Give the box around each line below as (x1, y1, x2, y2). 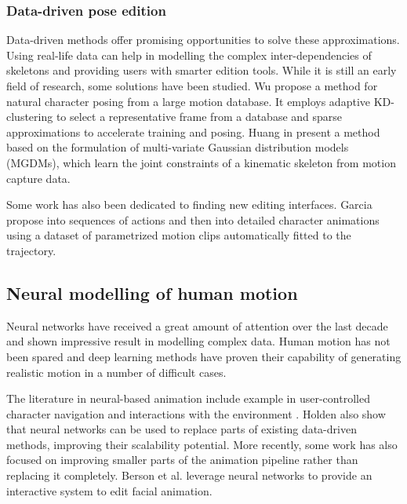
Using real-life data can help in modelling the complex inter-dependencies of (6, 46, 372, 63)
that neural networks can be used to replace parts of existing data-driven (6, 421, 357, 437)
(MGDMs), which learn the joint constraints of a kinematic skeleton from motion (6, 154, 396, 170)
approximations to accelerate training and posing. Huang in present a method (6, 123, 380, 140)
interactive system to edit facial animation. (6, 482, 213, 499)
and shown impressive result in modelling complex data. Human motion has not (6, 333, 391, 349)
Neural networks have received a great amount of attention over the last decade (6, 317, 388, 334)
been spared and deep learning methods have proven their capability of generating (6, 348, 402, 364)
